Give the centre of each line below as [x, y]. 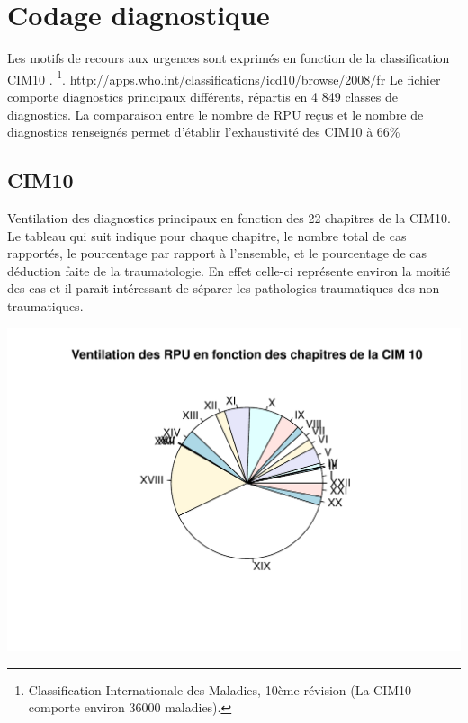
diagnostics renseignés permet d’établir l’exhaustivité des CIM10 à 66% [204, 132]
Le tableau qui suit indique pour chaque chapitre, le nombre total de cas [207, 235]
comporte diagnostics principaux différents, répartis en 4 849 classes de [202, 96]
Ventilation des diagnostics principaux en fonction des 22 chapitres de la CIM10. [229, 217]
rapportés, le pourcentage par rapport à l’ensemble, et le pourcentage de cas [217, 253]
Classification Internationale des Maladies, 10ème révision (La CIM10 [220, 689]
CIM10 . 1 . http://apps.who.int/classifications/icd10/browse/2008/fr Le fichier [224, 77]
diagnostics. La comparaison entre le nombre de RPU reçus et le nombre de [216, 114]
